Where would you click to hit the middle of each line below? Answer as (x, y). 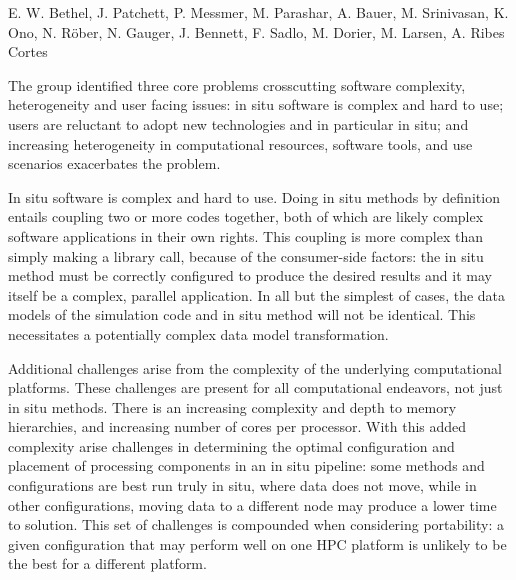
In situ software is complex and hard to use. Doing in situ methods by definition (254, 196)
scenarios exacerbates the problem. (114, 163)
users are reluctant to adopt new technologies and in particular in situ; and (238, 123)
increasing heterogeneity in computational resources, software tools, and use (240, 143)
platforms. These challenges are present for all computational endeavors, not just (255, 387)
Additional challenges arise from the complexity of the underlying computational (255, 367)
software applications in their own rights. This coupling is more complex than (245, 235)
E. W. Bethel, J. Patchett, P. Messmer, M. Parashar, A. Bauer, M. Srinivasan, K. (258, 12)
